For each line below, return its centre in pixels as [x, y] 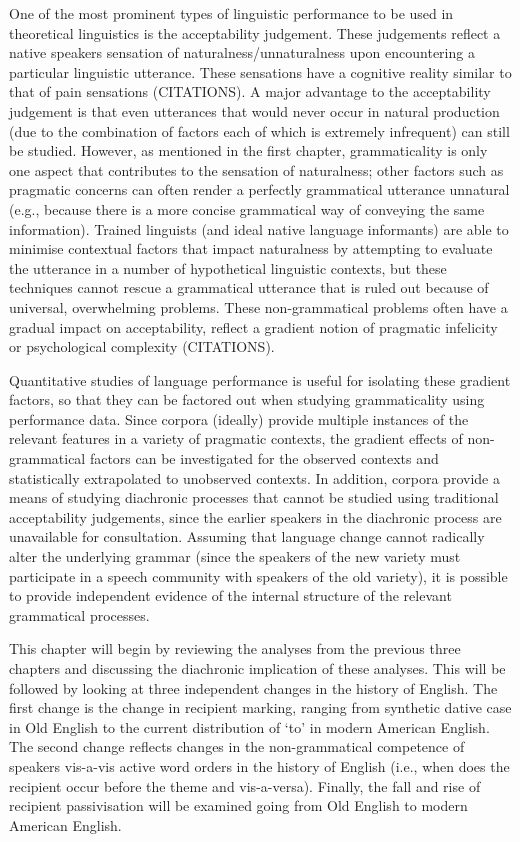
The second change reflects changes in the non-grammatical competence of [237, 746]
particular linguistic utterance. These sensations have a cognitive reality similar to [260, 71]
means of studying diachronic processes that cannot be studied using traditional [254, 497]
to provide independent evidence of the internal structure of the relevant [230, 595]
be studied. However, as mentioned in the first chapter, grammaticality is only [248, 150]
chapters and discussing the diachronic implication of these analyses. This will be [257, 668]
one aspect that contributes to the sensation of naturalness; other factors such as [256, 169]
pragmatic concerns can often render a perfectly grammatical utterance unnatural [259, 189]
